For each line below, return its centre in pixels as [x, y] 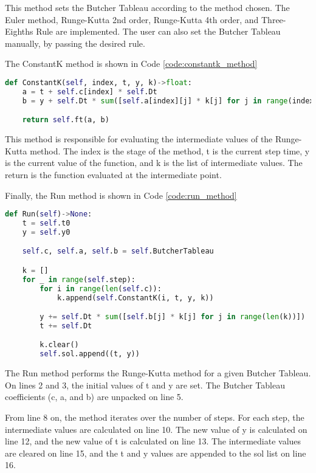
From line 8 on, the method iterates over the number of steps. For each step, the [155, 417]
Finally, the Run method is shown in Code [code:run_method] [121, 195]
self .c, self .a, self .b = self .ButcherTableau [118, 251]
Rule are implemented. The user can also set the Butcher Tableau [158, 31]
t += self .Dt [66, 326]
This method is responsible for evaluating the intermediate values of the [139, 139]
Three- [274, 19]
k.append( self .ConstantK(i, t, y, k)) [135, 298]
